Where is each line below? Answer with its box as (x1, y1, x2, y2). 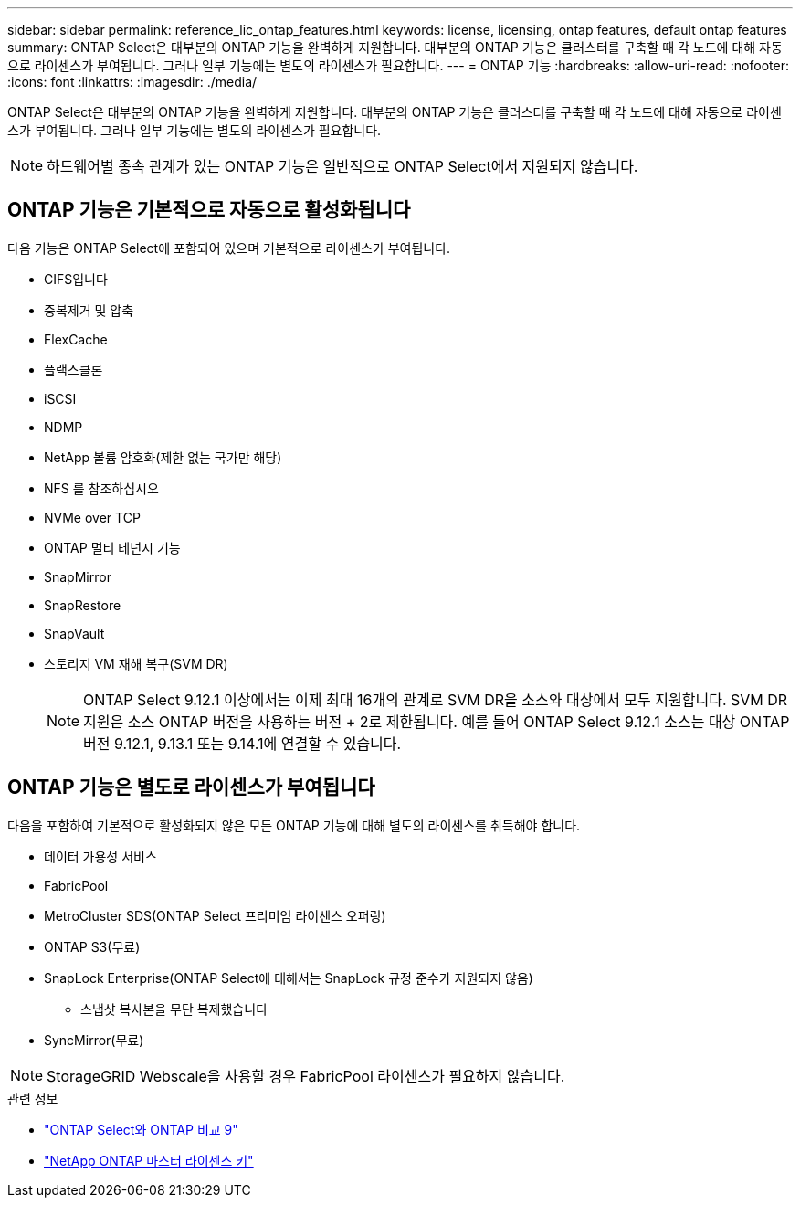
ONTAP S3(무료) (44, 938, 141, 955)
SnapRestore (44, 597, 121, 613)
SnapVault (44, 625, 105, 641)
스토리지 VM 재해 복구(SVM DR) (44, 655, 228, 671)
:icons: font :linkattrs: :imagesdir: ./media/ (7, 74, 258, 90)
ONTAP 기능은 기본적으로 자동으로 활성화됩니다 (7, 198, 411, 222)
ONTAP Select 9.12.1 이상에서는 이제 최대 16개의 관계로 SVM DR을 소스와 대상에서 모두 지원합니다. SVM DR (83, 690, 788, 709)
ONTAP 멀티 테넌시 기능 (44, 539, 181, 555)
